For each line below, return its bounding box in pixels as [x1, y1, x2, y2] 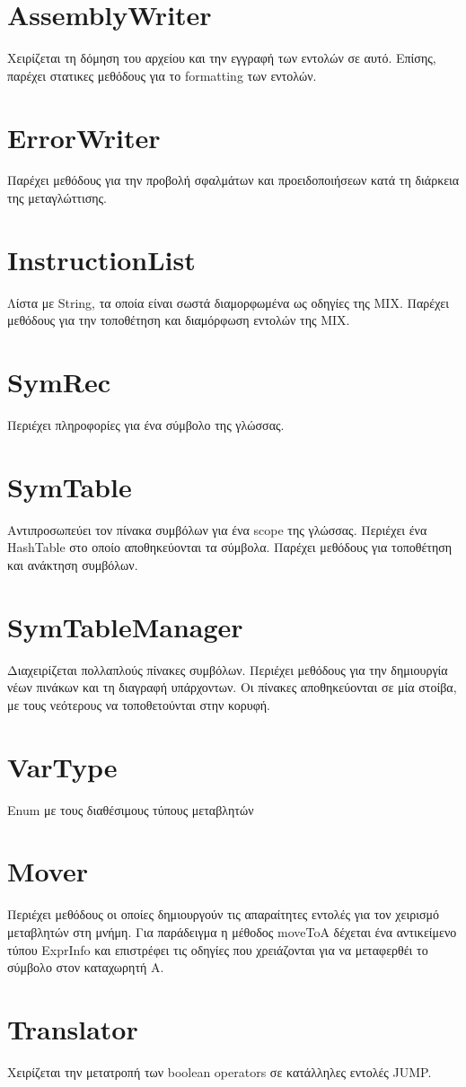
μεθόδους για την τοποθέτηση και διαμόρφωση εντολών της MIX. [7, 311, 350, 329]
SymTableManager [7, 608, 243, 644]
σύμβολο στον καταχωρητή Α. [7, 958, 164, 977]
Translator [7, 1010, 138, 1047]
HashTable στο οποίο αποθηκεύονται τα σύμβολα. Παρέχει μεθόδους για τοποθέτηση [7, 538, 453, 557]
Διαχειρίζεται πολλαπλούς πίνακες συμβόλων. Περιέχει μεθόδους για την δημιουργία [7, 660, 448, 679]
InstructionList [7, 241, 196, 277]
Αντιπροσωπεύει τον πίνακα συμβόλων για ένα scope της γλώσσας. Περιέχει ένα [7, 520, 427, 539]
